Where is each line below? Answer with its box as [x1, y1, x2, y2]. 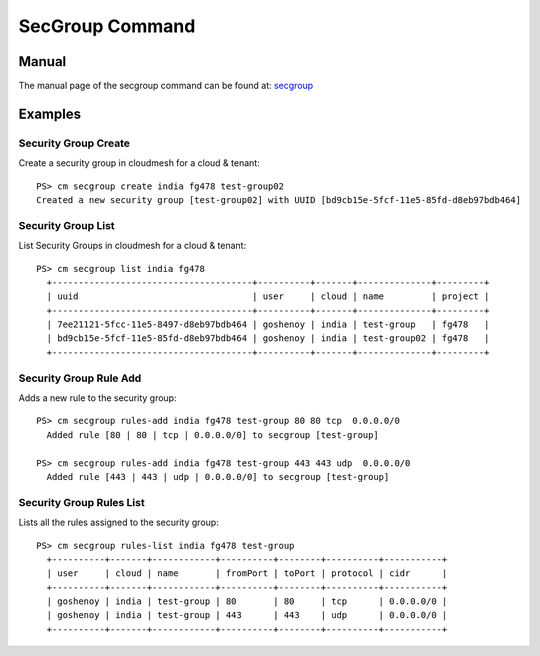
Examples [18, 105, 82, 122]
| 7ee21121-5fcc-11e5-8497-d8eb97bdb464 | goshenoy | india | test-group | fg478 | [46, 319, 490, 330]
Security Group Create [18, 136, 130, 150]
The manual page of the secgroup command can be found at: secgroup [18, 80, 314, 92]
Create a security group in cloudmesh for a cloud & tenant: [18, 157, 260, 169]
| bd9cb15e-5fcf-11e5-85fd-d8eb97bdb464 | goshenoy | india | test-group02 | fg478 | [46, 333, 490, 344]
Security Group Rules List [18, 495, 145, 509]
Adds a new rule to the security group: [18, 392, 177, 404]
